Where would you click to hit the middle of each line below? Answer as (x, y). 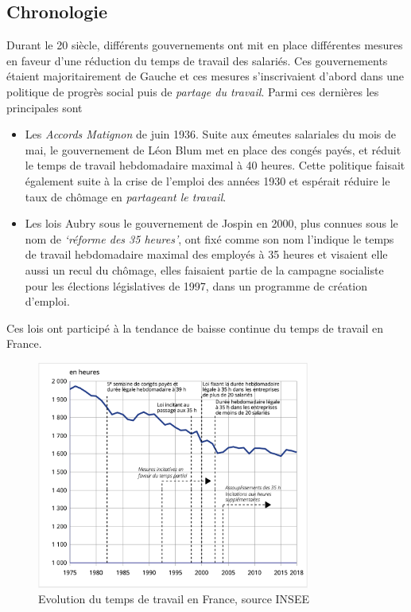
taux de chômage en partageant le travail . (126, 196)
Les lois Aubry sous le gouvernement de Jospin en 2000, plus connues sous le (211, 223)
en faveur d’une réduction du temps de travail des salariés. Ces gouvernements (197, 60)
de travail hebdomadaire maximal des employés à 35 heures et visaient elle (206, 254)
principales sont (45, 107)
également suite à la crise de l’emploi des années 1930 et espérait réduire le (207, 180)
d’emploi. (47, 301)
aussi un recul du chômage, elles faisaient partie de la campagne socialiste (204, 269)
